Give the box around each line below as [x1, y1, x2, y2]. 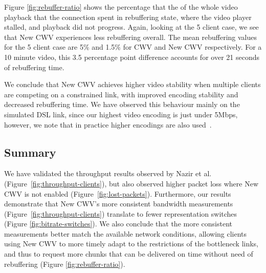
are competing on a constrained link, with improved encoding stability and [4, 89, 238, 99]
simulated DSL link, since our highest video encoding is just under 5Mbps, [4, 109, 238, 119]
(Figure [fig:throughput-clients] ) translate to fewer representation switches [4, 208, 237, 219]
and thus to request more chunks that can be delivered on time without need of [4, 248, 253, 259]
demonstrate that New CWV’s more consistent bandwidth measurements [4, 198, 233, 209]
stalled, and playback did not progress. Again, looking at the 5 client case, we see [4, 22, 259, 32]
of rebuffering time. [4, 61, 64, 72]
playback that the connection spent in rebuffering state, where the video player [4, 11, 252, 22]
